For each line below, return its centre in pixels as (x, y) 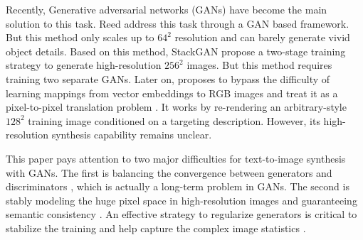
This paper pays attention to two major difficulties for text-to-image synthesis (176, 158)
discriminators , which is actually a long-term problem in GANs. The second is (178, 186)
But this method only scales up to (80, 37)
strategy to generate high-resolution (84, 65)
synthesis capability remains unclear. (132, 135)
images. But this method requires (259, 65)
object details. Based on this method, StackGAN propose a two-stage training (176, 51)
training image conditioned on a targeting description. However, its (174, 120)
